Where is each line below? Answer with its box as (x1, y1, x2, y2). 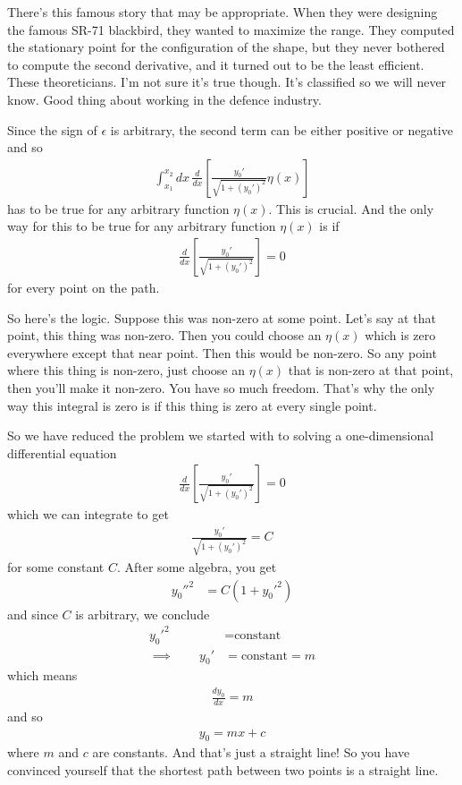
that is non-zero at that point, (288, 361, 454, 380)
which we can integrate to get (7, 505, 169, 524)
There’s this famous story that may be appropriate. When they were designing (7, 3, 438, 21)
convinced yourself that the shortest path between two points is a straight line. (7, 761, 439, 780)
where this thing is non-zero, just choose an (7, 361, 245, 380)
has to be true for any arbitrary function (7, 199, 230, 218)
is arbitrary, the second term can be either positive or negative (110, 120, 453, 139)
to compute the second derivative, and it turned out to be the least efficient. (7, 55, 424, 73)
